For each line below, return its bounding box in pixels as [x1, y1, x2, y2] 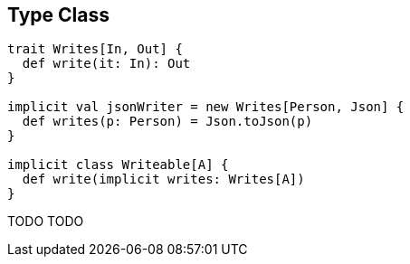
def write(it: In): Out [22, 56, 191, 71]
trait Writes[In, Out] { [7, 42, 183, 57]
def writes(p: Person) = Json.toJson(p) [22, 114, 313, 129]
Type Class [7, 4, 110, 26]
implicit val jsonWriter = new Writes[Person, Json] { [7, 99, 405, 115]
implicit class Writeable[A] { [7, 157, 229, 173]
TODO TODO [7, 213, 84, 230]
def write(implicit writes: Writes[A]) [22, 172, 305, 187]
